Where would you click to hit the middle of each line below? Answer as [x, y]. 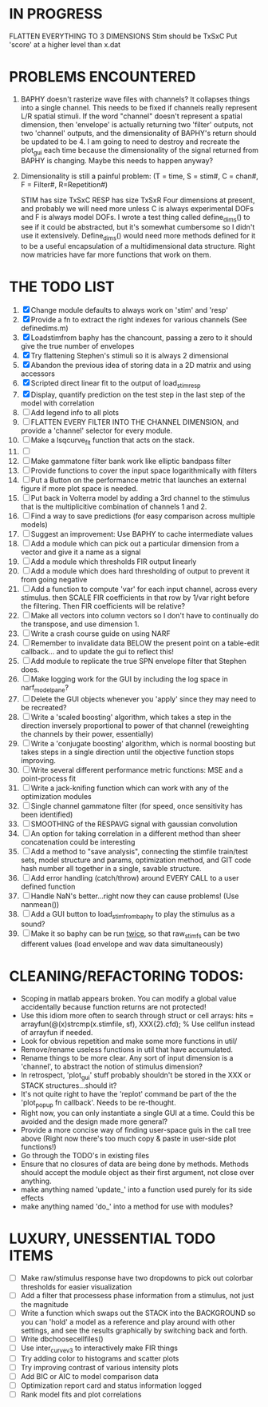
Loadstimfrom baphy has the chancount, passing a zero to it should [142, 338]
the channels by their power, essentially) [87, 733]
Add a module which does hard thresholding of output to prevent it [140, 571]
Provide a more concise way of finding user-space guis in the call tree [136, 1129]
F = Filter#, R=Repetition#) [64, 184]
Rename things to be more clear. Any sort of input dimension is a [127, 1058]
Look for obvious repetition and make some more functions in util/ [129, 1041]
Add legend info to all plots [75, 412]
